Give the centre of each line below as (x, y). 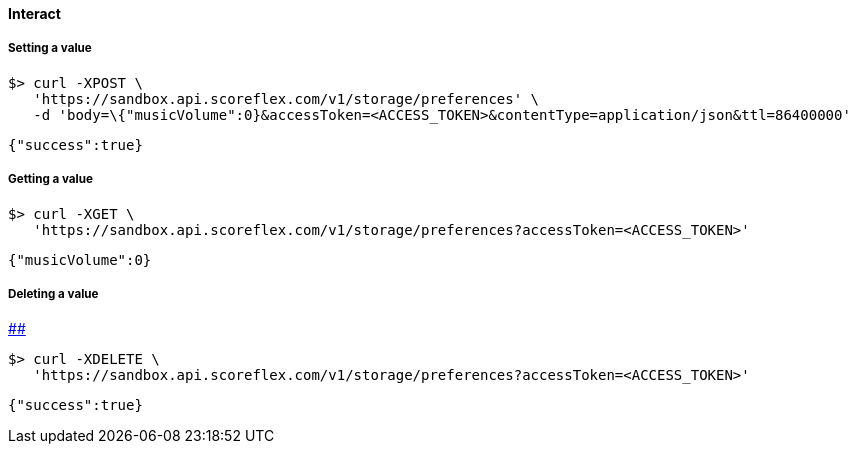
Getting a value (50, 179)
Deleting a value (53, 293)
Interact (34, 13)
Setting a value (50, 48)
